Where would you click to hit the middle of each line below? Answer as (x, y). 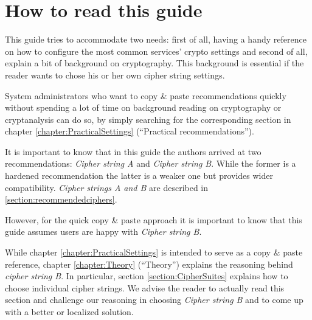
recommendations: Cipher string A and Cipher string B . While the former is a (151, 163)
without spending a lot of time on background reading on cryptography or (143, 107)
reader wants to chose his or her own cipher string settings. (115, 75)
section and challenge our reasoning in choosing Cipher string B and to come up (154, 300)
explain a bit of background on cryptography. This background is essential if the (154, 63)
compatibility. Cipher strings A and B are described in (107, 187)
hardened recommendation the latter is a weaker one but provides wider (139, 176)
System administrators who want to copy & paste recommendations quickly (146, 95)
